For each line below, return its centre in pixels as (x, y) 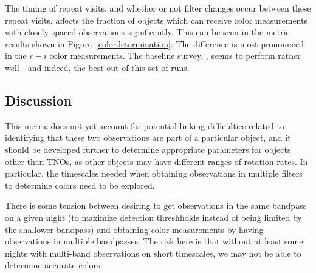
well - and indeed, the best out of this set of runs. (97, 67)
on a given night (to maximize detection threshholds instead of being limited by (153, 217)
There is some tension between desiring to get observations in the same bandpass (156, 205)
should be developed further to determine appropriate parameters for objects (148, 149)
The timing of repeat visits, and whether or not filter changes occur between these (158, 8)
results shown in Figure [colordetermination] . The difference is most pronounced (154, 43)
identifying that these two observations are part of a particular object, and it (148, 137)
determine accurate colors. (54, 265)
